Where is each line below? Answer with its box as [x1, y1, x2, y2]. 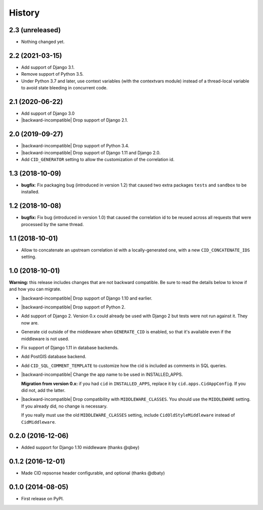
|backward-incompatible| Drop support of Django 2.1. [21, 117, 129, 123]
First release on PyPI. [21, 496, 64, 502]
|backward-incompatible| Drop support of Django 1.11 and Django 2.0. [21, 149, 161, 156]
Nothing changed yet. [21, 39, 65, 45]
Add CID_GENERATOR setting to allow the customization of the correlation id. [21, 157, 175, 163]
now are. [21, 320, 39, 326]
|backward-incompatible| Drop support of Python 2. [21, 304, 126, 310]
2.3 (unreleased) [9, 26, 61, 34]
